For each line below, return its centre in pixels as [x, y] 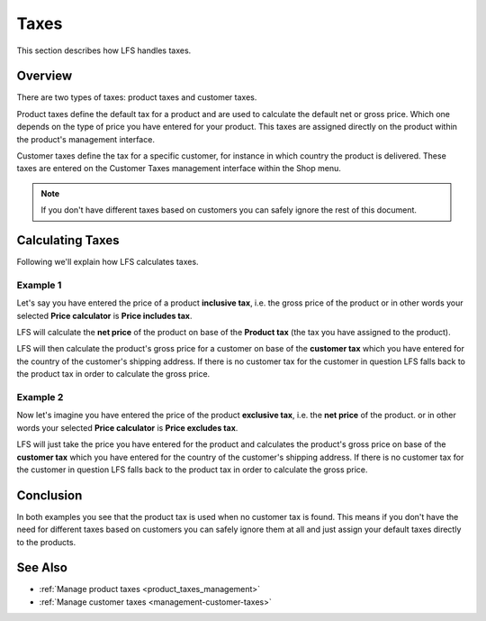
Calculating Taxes [68, 240]
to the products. [46, 542]
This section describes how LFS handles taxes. [104, 50]
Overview [45, 76]
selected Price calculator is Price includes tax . [104, 315]
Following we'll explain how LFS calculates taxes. [108, 262]
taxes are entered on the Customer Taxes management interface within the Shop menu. [179, 169]
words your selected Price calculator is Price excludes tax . [127, 427]
